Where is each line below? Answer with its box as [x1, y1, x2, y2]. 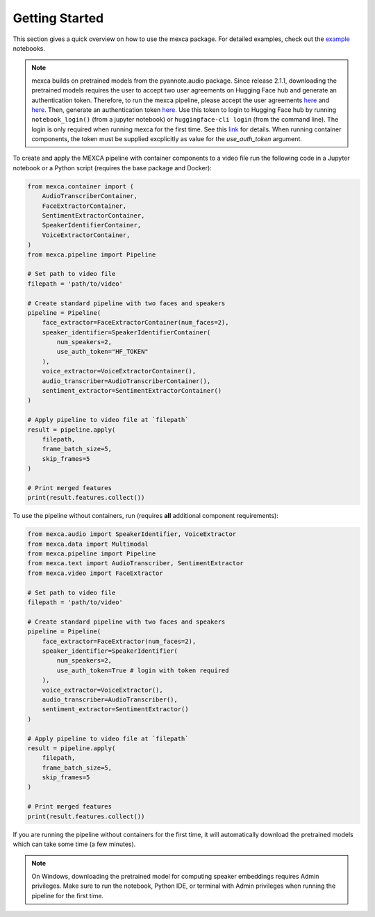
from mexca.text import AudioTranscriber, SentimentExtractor [27, 560, 244, 567]
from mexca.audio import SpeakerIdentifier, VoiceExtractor [27, 530, 237, 538]
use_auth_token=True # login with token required [56, 666, 229, 674]
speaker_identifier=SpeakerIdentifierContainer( [42, 328, 211, 336]
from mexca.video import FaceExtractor [27, 569, 163, 577]
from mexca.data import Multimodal [27, 539, 149, 548]
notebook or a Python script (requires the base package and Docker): [12, 163, 212, 172]
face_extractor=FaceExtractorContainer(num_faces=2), [42, 318, 229, 327]
